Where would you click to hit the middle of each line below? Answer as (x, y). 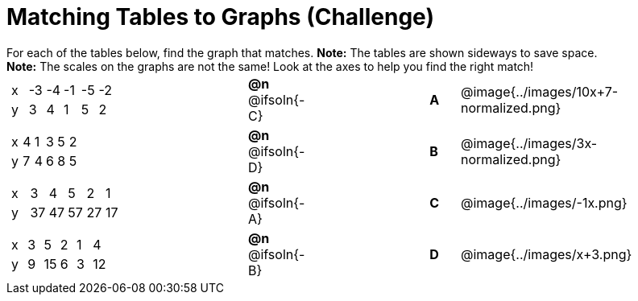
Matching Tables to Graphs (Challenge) (220, 17)
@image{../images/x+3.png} (547, 254)
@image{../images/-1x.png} (544, 202)
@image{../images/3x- (529, 143)
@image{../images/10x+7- (540, 91)
